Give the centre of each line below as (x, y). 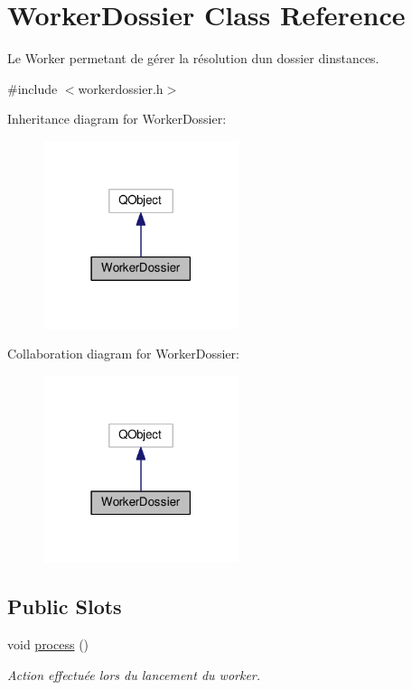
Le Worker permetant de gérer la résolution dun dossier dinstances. (193, 58)
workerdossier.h (121, 88)
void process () (48, 644)
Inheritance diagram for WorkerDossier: (117, 119)
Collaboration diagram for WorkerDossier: (123, 354)
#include (33, 88)
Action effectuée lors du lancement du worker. (134, 674)
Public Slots (65, 606)
